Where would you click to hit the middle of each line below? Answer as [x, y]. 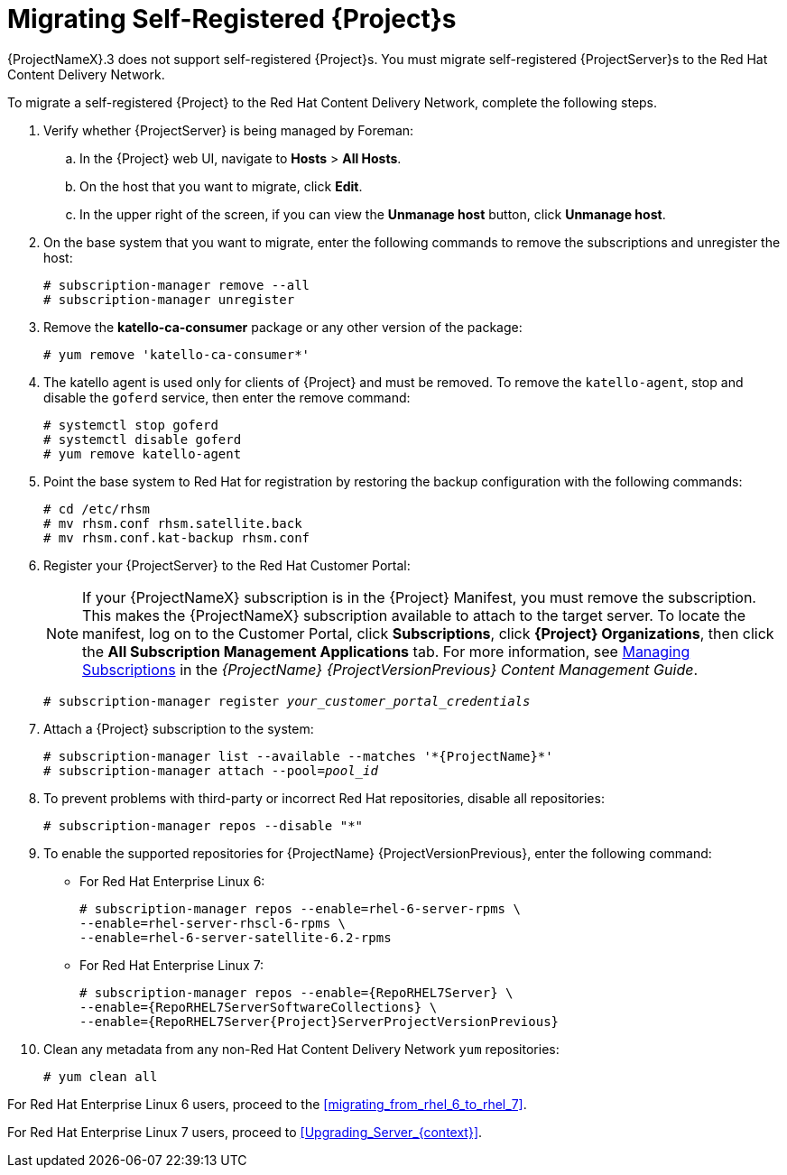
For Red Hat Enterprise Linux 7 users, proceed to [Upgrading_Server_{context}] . [245, 1132]
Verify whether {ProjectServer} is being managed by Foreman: [229, 130]
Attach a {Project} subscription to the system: [179, 728]
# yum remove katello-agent [143, 453]
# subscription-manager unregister [169, 299]
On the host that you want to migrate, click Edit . [221, 186]
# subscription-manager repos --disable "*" [204, 825]
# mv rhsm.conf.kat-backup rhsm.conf [177, 537]
